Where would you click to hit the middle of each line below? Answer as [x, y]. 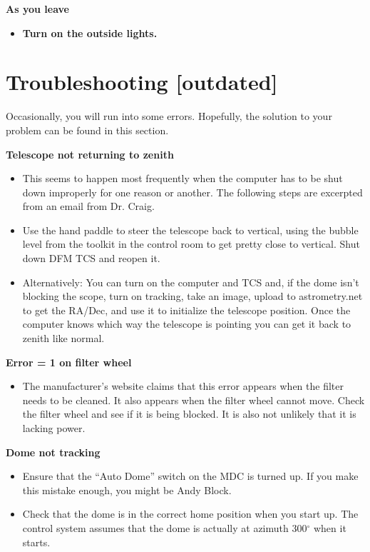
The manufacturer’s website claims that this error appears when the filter [183, 386]
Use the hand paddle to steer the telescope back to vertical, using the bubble [190, 230]
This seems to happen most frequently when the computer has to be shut [183, 178]
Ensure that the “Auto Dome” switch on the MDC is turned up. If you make [190, 476]
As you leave [37, 9]
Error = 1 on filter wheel [69, 362]
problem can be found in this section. [87, 130]
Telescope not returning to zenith [90, 154]
